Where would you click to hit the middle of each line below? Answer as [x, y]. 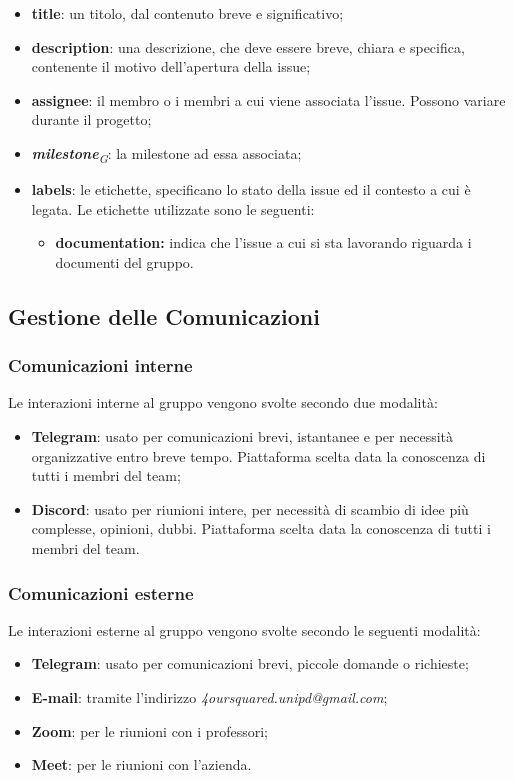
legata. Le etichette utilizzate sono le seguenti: [173, 208]
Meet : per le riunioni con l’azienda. [141, 764]
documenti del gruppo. [124, 261]
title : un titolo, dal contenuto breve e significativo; [187, 13]
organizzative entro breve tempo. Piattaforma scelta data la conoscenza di [258, 455]
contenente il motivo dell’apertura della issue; [171, 66]
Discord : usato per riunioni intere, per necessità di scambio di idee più [250, 508]
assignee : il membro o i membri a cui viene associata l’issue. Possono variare [268, 99]
